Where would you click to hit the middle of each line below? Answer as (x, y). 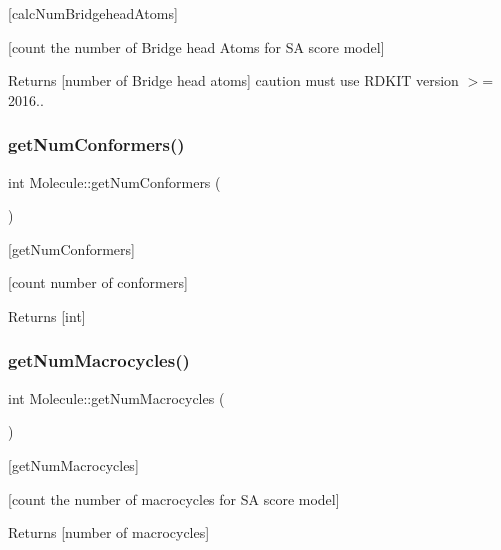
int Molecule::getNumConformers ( (114, 181)
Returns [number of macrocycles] (109, 532)
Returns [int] (47, 315)
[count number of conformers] (98, 282)
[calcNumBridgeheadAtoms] (93, 13)
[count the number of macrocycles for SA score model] (174, 498)
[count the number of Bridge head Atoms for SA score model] (196, 46)
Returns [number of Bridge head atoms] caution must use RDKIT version (233, 80)
